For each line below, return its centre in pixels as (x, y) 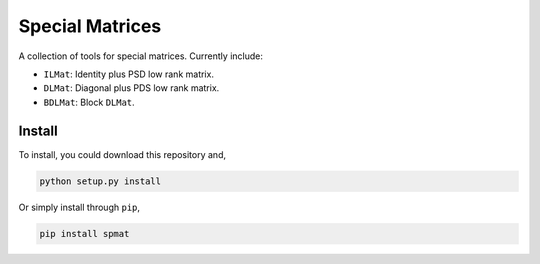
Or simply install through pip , (79, 207)
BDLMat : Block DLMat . (89, 102)
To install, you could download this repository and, (122, 154)
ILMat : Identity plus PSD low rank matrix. (129, 74)
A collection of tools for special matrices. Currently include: (141, 56)
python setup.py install (100, 181)
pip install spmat (84, 233)
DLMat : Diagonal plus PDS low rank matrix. (131, 88)
